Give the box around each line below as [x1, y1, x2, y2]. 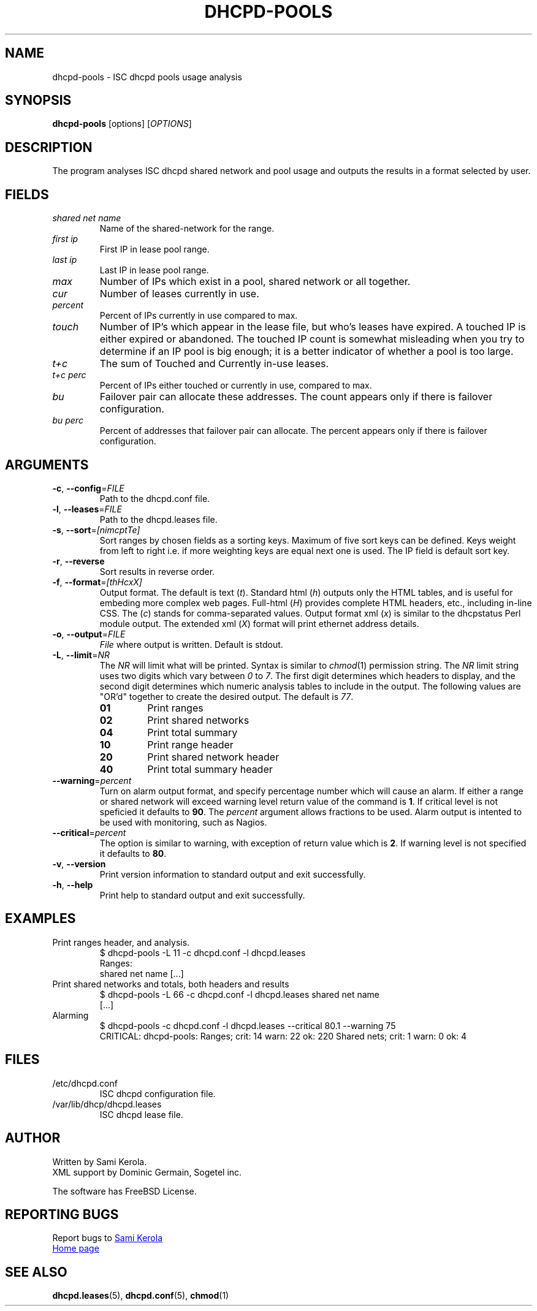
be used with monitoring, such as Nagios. [99, 816, 267, 827]
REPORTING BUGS [5, 1206, 119, 1222]
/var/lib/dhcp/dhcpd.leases [52, 1098, 162, 1109]
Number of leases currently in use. [99, 287, 259, 300]
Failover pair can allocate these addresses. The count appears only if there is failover [99, 390, 493, 403]
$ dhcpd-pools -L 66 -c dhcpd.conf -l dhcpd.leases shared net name [99, 989, 379, 1000]
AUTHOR [5, 1130, 61, 1146]
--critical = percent [52, 827, 126, 838]
